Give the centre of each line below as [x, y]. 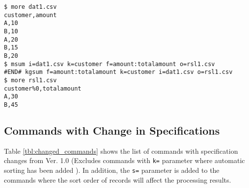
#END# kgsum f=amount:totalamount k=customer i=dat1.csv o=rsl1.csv [118, 72]
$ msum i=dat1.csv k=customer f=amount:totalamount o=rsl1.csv [110, 64]
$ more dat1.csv [30, 7]
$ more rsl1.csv [30, 80]
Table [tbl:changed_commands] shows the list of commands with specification [121, 151]
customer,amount [30, 15]
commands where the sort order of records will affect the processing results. [118, 179]
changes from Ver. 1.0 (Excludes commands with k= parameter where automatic [124, 160]
